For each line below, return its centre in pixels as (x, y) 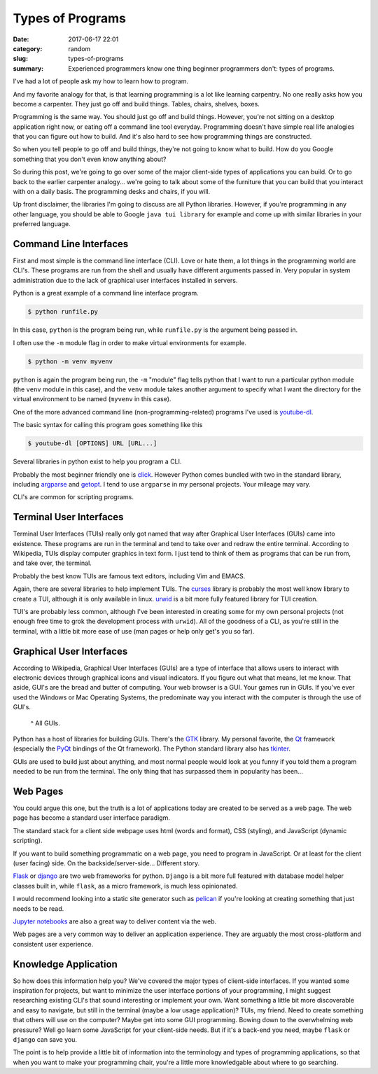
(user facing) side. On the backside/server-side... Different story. (106, 863)
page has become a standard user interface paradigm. (92, 818)
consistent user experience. (53, 944)
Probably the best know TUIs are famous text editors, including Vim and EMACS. (129, 576)
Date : (21, 39)
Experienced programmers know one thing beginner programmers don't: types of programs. (202, 68)
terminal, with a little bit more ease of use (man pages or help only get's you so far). (134, 631)
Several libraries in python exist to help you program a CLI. (97, 461)
